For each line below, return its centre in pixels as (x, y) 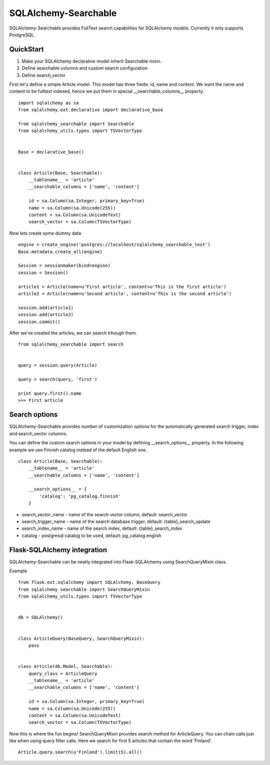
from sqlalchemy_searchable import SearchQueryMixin (84, 589)
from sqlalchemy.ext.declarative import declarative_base (91, 110)
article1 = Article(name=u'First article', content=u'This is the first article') (122, 287)
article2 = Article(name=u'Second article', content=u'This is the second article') (125, 293)
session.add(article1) (46, 307)
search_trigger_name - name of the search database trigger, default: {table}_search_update (116, 522)
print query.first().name (50, 394)
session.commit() (39, 322)
